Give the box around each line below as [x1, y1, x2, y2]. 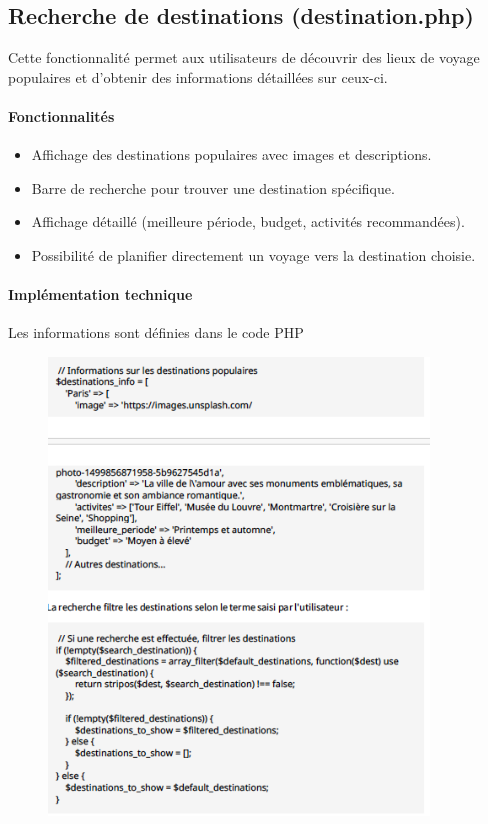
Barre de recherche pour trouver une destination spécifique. [31, 177, 395, 198]
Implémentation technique [8, 284, 193, 305]
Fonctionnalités [8, 105, 115, 126]
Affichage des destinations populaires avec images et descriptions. [31, 144, 432, 165]
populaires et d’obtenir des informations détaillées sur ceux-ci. [8, 66, 388, 87]
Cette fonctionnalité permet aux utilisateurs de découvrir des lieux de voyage [8, 47, 480, 68]
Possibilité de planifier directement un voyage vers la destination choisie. [31, 244, 476, 265]
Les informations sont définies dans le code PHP [8, 322, 304, 343]
